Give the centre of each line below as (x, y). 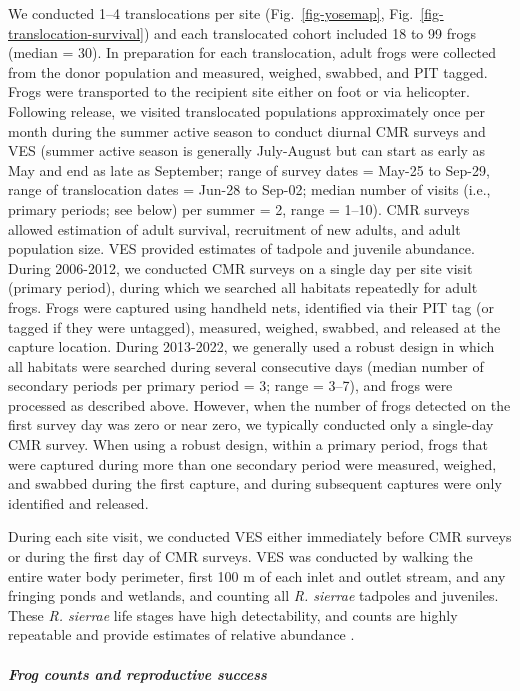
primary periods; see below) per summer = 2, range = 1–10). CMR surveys (239, 208)
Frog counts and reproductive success (137, 673)
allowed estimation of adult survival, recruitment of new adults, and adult (234, 228)
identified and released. (78, 502)
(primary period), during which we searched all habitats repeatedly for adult (243, 287)
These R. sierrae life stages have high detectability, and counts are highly (233, 614)
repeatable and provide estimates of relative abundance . (181, 634)
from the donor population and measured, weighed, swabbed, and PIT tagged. (248, 71)
